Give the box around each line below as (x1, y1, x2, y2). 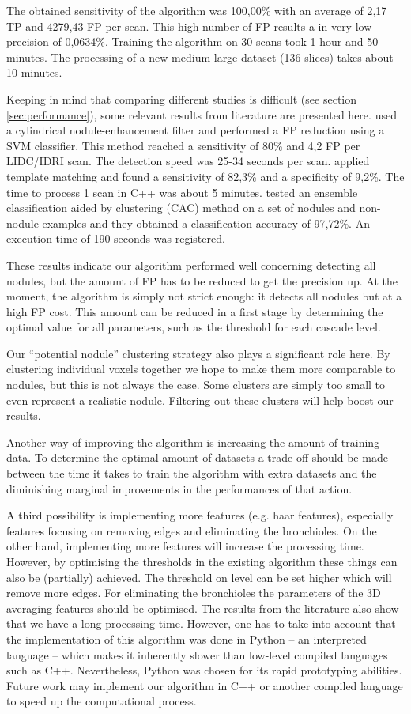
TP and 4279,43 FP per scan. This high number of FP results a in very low (6, 17, 372, 34)
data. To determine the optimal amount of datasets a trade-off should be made (6, 449, 388, 466)
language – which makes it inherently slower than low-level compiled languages (6, 646, 388, 663)
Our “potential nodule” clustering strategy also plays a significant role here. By (6, 345, 390, 361)
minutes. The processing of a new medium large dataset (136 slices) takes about (6, 48, 394, 65)
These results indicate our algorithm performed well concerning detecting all (6, 256, 376, 273)
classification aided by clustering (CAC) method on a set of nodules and (6, 199, 356, 216)
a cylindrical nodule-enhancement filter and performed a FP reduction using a (6, 122, 385, 138)
